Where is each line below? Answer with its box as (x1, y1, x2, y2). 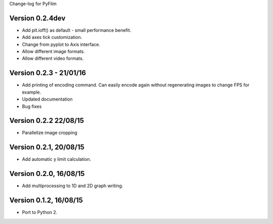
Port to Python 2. (22, 209, 58, 215)
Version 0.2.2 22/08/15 (9, 116, 84, 125)
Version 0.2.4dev (9, 14, 66, 22)
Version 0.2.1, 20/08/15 (9, 143, 84, 152)
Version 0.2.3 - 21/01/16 (9, 69, 86, 77)
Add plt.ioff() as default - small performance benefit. (22, 27, 131, 33)
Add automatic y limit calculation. (22, 156, 92, 162)
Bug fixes (22, 103, 42, 109)
